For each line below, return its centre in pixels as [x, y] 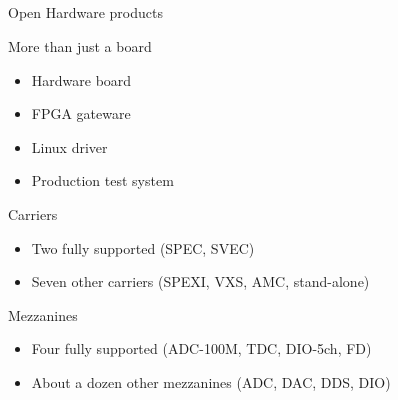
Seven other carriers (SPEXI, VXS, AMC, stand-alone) [200, 281]
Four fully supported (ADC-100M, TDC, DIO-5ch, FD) [201, 348]
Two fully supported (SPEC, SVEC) [143, 247]
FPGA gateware [81, 113]
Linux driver [69, 146]
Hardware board [81, 79]
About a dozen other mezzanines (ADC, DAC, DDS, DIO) [211, 381]
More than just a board [80, 45]
